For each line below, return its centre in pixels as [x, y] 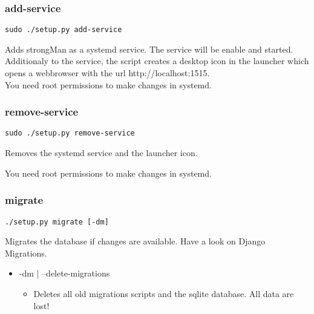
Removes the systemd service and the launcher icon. [101, 153]
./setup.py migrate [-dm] [57, 222]
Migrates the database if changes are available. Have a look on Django [135, 241]
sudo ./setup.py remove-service [70, 133]
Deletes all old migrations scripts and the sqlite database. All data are [164, 293]
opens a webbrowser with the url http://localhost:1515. [107, 73]
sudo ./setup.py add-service [64, 30]
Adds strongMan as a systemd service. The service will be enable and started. [149, 49]
